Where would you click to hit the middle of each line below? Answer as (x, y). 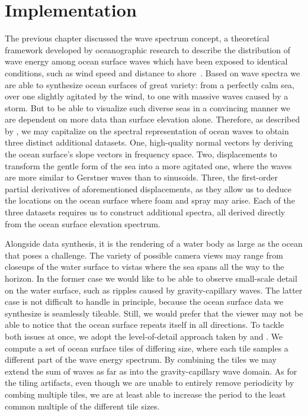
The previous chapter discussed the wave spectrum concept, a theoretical (137, 38)
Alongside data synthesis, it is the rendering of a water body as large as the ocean (154, 244)
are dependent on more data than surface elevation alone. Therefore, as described (153, 119)
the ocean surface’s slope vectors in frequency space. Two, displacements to (141, 154)
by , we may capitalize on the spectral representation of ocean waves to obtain (147, 130)
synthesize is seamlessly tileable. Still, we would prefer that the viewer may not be (154, 313)
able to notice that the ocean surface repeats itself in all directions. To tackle (145, 325)
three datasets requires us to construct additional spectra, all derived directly (145, 212)
